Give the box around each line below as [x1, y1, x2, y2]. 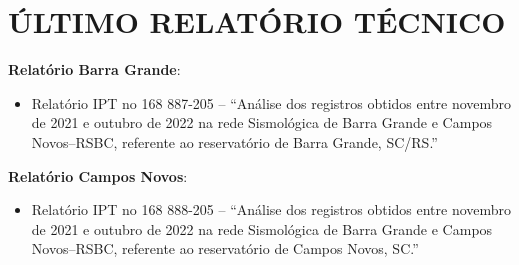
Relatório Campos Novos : [8, 165, 188, 186]
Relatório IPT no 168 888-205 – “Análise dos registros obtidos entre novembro [31, 199, 512, 220]
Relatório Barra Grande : [8, 59, 181, 80]
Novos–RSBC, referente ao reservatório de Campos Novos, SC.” [31, 238, 419, 259]
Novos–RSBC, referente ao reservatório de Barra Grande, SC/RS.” [31, 131, 438, 152]
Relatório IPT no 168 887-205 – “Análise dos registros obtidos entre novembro [31, 92, 512, 113]
